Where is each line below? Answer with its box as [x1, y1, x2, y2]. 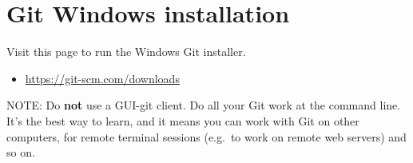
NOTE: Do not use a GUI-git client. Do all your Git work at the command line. [6, 97, 401, 113]
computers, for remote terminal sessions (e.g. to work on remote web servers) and [6, 128, 407, 145]
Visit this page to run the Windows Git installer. [6, 43, 246, 60]
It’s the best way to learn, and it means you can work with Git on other [6, 112, 359, 129]
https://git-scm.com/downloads [25, 70, 180, 86]
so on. [6, 144, 35, 161]
